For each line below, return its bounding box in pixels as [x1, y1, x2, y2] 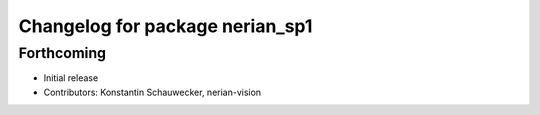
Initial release [43, 72, 99, 84]
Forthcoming [18, 44, 107, 62]
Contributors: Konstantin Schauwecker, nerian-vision [43, 86, 262, 98]
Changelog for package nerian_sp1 [18, 15, 313, 37]
